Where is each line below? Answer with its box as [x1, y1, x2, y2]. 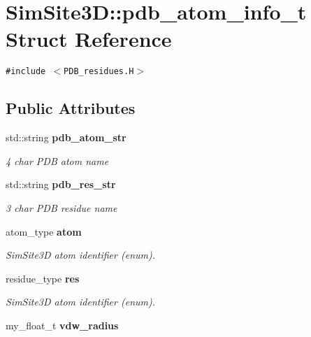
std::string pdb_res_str [6, 177, 116, 192]
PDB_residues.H [64, 66, 134, 77]
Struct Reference [6, 24, 172, 53]
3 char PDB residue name [6, 200, 117, 215]
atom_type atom [6, 224, 82, 238]
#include [6, 66, 46, 77]
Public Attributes [6, 97, 136, 119]
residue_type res [6, 271, 80, 285]
